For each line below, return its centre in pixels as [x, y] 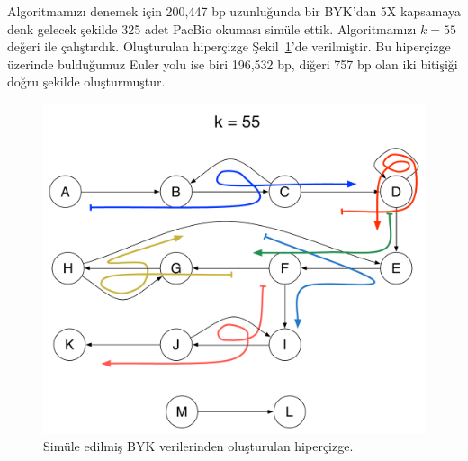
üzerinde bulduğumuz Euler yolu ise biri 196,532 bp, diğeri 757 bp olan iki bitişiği [233, 63]
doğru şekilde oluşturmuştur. [86, 81]
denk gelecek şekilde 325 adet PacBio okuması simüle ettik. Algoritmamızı [212, 28]
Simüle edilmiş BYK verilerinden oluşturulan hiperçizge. [198, 446]
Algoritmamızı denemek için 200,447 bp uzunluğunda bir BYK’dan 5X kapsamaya [234, 11]
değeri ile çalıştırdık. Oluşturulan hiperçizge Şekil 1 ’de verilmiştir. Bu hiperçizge [229, 46]
